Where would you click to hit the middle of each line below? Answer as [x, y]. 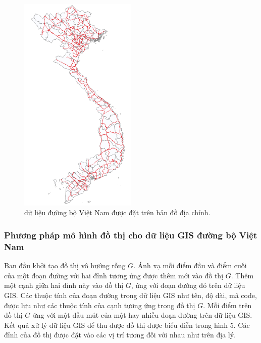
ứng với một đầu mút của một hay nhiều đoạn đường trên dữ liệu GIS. [142, 315]
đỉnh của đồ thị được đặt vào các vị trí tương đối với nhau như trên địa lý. [120, 335]
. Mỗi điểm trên [227, 305]
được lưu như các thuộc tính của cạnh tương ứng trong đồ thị [100, 305]
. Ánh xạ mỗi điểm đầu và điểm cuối [190, 265]
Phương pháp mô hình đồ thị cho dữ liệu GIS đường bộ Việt [131, 235]
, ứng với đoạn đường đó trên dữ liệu [188, 285]
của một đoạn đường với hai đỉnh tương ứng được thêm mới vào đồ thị [114, 275]
